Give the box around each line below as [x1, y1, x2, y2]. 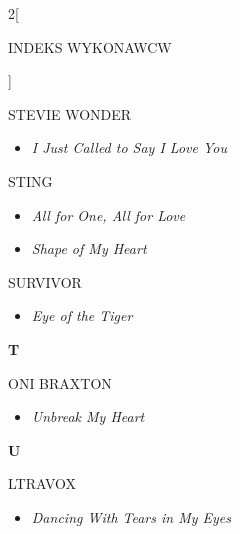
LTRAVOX [8, 473, 77, 494]
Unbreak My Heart [31, 406, 145, 427]
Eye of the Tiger [31, 305, 133, 326]
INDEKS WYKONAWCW [8, 36, 172, 57]
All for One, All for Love [31, 204, 186, 225]
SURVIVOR [8, 271, 82, 292]
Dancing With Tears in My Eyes [31, 506, 232, 527]
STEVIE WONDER [8, 103, 132, 124]
